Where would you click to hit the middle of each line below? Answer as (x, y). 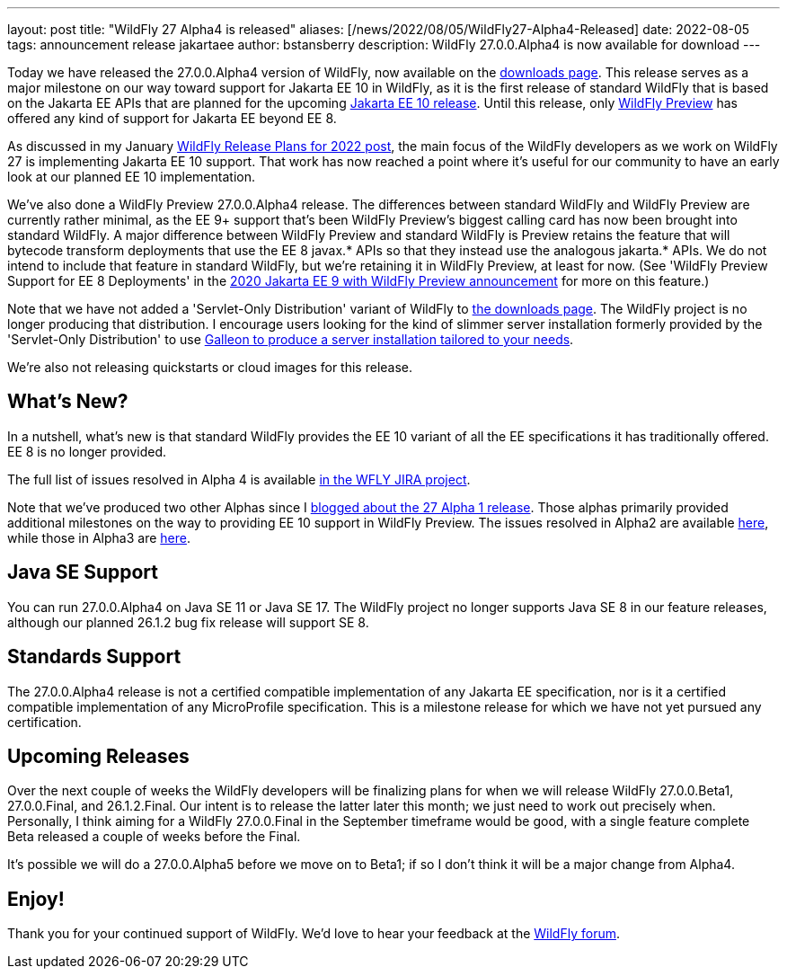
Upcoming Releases (98, 756)
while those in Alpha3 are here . (99, 537)
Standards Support (94, 657)
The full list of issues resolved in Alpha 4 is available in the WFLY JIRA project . (239, 479)
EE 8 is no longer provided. (87, 451)
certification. (44, 722)
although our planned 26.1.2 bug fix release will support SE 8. (188, 622)
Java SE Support (83, 572)
